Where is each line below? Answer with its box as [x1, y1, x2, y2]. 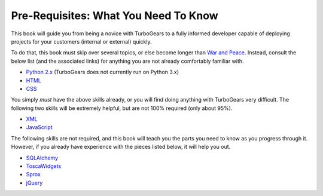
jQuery [26, 179, 43, 186]
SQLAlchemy [26, 154, 59, 161]
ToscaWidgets [26, 163, 62, 170]
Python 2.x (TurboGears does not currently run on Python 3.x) [26, 69, 179, 76]
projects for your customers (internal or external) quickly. [11, 38, 152, 45]
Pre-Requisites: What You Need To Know [11, 9, 218, 22]
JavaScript [26, 124, 53, 131]
